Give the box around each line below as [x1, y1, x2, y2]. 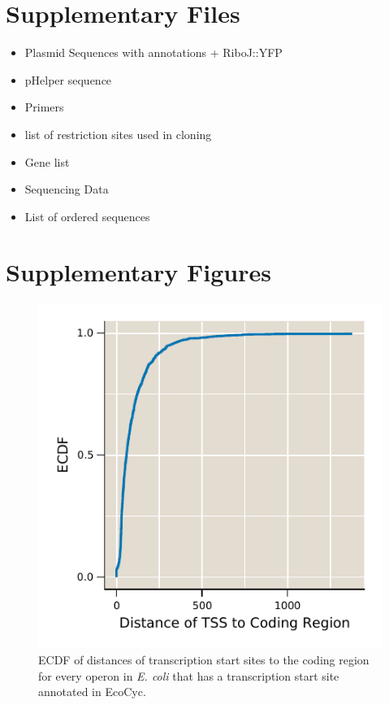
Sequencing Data [24, 181, 109, 198]
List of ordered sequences [24, 207, 150, 224]
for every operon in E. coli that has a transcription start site [38, 667, 339, 684]
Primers [24, 98, 64, 115]
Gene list [24, 153, 70, 170]
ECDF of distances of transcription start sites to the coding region [38, 651, 370, 668]
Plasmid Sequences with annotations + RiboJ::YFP [24, 44, 283, 61]
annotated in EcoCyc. [38, 683, 146, 700]
